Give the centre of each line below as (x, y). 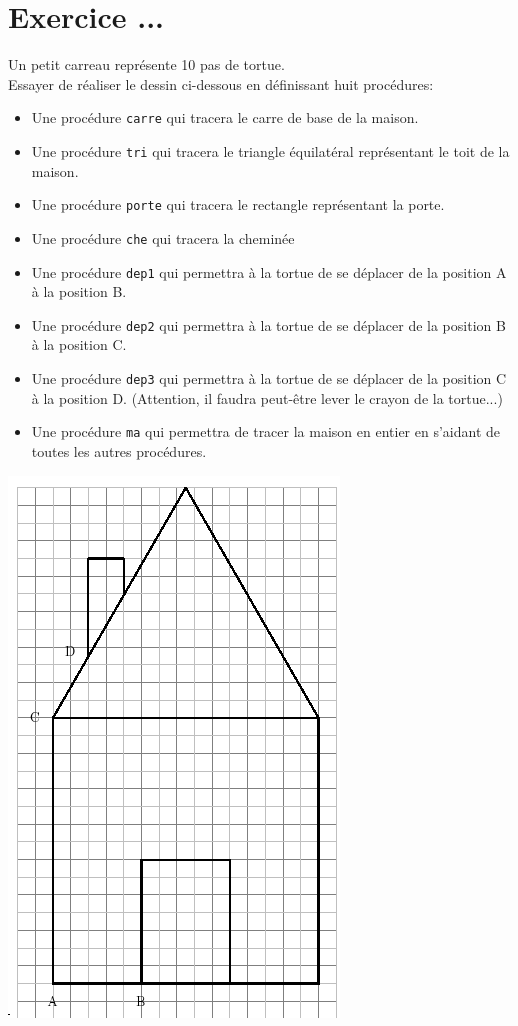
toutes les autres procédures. (119, 450)
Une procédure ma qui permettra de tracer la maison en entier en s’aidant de (265, 431)
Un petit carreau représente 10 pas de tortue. (146, 64)
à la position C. (79, 344)
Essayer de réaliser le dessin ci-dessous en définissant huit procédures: (221, 83)
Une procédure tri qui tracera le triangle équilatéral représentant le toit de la (270, 150)
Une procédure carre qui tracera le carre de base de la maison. (225, 117)
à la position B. (79, 291)
